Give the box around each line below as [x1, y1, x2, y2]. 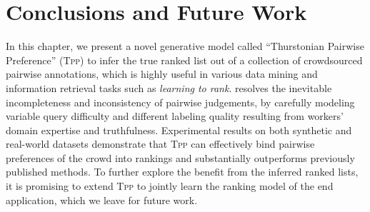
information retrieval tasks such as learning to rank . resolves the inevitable [6, 80, 332, 95]
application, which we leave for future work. [6, 192, 198, 207]
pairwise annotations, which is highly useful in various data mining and [6, 66, 318, 81]
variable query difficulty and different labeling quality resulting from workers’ [6, 108, 344, 123]
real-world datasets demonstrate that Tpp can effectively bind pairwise [6, 136, 315, 151]
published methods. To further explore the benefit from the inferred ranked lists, [6, 164, 359, 179]
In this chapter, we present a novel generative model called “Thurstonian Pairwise [6, 39, 364, 54]
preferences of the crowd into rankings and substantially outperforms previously [6, 150, 355, 165]
